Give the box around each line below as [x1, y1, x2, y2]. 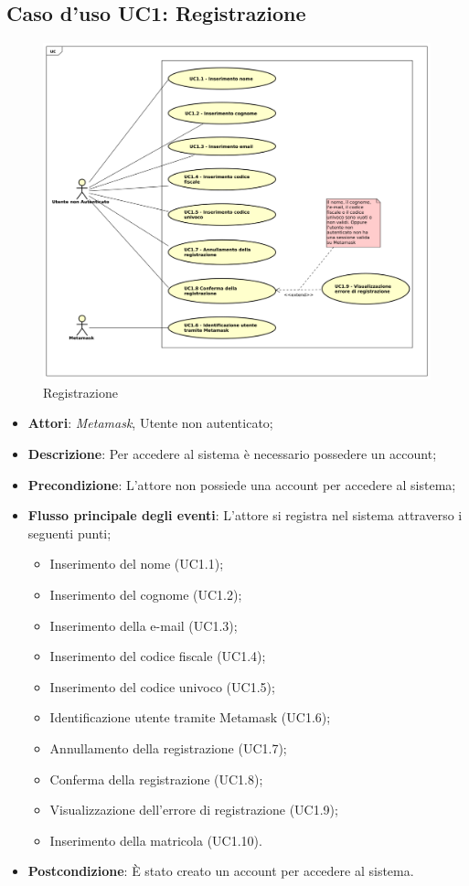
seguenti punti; [27, 523, 112, 542]
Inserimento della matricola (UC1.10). [49, 830, 262, 849]
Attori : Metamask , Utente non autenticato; [27, 413, 273, 432]
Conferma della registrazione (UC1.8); [49, 769, 263, 788]
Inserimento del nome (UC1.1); [49, 554, 224, 573]
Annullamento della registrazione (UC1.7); [49, 739, 287, 758]
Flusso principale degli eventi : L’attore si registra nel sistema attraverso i [27, 506, 463, 525]
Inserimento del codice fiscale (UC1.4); [49, 646, 266, 666]
